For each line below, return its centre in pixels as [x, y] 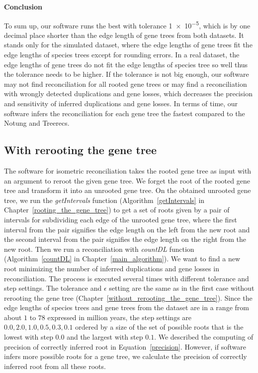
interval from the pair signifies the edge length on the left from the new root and [127, 229]
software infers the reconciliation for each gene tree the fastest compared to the [125, 113]
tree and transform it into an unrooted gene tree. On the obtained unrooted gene [128, 190]
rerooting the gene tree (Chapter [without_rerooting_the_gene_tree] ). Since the [128, 297]
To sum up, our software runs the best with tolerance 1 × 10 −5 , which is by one [127, 24]
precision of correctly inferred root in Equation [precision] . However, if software [125, 346]
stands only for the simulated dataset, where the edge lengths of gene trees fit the [128, 45]
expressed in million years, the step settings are [120, 317]
